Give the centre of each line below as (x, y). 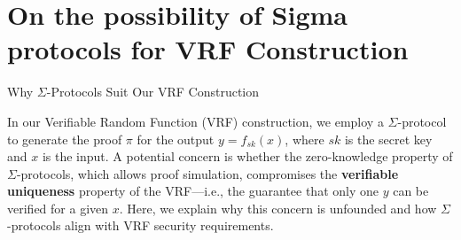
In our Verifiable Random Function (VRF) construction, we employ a (195, 121)
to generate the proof (65, 139)
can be (411, 191)
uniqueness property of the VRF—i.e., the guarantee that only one (193, 191)
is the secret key (388, 139)
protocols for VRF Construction (208, 49)
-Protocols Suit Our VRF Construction (153, 92)
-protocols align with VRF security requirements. (141, 225)
